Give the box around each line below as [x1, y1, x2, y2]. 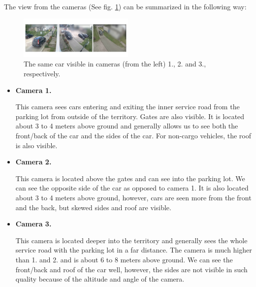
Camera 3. [15, 219, 52, 229]
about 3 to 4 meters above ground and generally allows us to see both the [15, 121, 238, 131]
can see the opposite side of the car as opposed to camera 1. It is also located [15, 183, 249, 193]
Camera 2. [15, 157, 52, 167]
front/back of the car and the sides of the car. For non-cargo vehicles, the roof [15, 130, 252, 140]
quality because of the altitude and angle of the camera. [15, 274, 185, 284]
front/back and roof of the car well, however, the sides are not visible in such [15, 264, 248, 274]
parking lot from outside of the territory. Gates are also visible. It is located [15, 111, 245, 121]
